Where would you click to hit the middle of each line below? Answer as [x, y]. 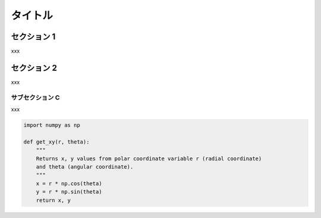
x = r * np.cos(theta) [69, 183]
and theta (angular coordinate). [85, 167]
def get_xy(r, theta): [56, 142]
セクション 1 [33, 37]
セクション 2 [34, 68]
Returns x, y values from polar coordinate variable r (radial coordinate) [149, 158]
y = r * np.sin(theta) [69, 192]
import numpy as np [52, 125]
